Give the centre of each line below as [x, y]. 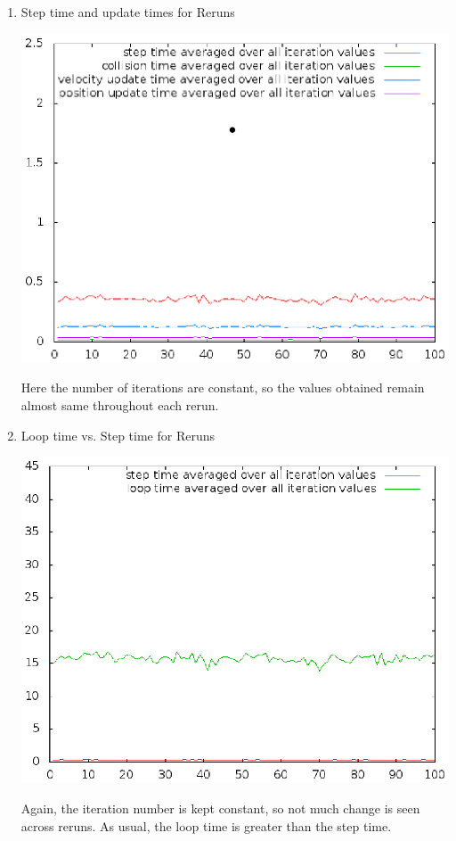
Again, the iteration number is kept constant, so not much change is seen [220, 808]
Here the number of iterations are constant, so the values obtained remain [223, 388]
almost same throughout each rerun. [120, 405]
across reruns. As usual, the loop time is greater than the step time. [206, 825]
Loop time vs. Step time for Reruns [118, 435]
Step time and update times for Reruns [128, 12]
